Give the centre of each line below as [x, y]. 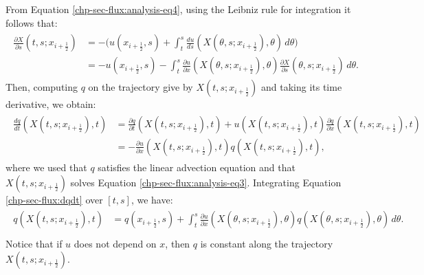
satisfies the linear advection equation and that [197, 167]
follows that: [32, 22]
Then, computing [42, 87]
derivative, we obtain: [51, 104]
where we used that [46, 167]
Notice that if [34, 244]
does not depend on [115, 244]
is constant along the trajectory [267, 244]
